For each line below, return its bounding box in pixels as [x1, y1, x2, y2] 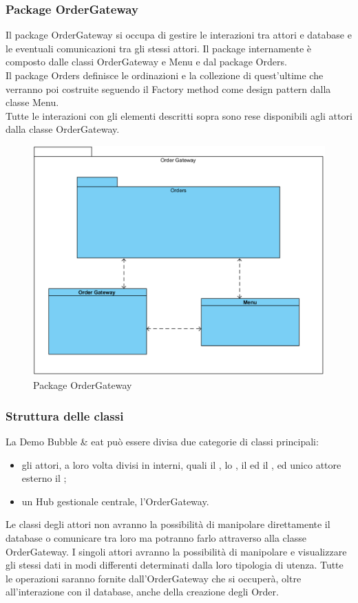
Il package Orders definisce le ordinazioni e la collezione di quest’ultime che [6, 68, 324, 82]
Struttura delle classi [6, 407, 124, 424]
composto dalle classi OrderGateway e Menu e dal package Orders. [6, 54, 287, 69]
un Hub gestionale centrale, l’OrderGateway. [21, 494, 209, 508]
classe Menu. [6, 95, 59, 109]
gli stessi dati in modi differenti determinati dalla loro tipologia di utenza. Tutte [6, 558, 344, 572]
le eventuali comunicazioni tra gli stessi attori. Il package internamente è [6, 41, 312, 55]
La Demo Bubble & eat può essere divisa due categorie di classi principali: [6, 434, 319, 449]
